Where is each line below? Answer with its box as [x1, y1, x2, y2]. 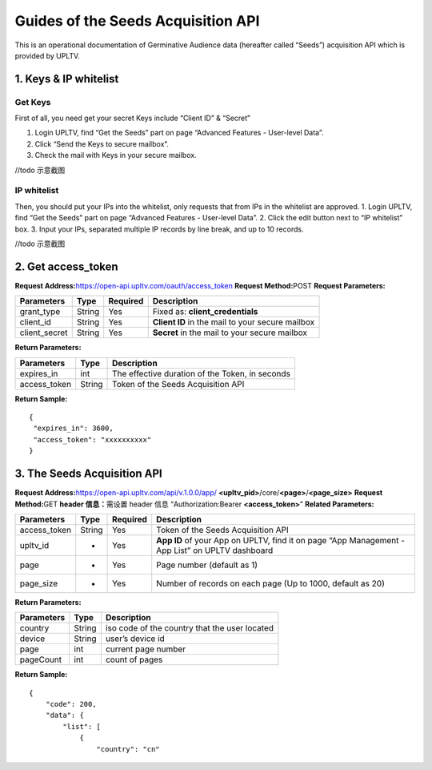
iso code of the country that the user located [105, 623, 274, 634]
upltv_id [19, 539, 50, 550]
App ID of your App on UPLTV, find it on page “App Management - [156, 534, 406, 546]
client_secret [19, 327, 68, 338]
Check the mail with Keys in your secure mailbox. [34, 151, 197, 160]
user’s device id [105, 633, 166, 644]
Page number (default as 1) [156, 559, 258, 570]
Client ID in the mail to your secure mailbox [152, 316, 315, 328]
